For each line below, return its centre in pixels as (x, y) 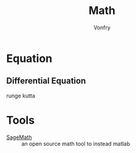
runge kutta (21, 96)
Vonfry (102, 27)
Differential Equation (46, 81)
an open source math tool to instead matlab (76, 143)
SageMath (19, 137)
